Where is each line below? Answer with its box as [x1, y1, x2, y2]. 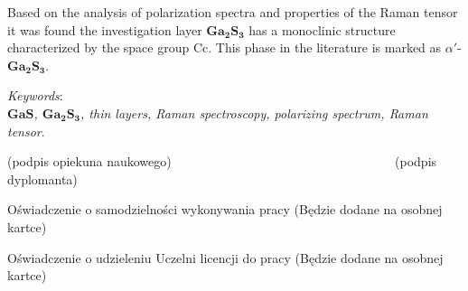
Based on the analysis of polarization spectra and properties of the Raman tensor [7, 3, 458, 21]
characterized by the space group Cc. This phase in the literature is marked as [7, 38, 442, 57]
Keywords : [7, 86, 63, 105]
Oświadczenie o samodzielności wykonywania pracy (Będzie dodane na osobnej [7, 200, 443, 219]
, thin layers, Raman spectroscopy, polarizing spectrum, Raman [80, 103, 428, 122]
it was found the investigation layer [7, 20, 202, 39]
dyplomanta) [7, 169, 78, 188]
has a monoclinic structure [248, 20, 396, 39]
